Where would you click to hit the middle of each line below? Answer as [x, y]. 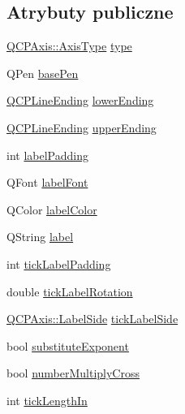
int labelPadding [47, 155]
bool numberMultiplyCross [73, 373]
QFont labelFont [47, 182]
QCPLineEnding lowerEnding [80, 100]
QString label [40, 237]
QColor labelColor [52, 209]
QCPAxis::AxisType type [69, 46]
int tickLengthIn [47, 400]
